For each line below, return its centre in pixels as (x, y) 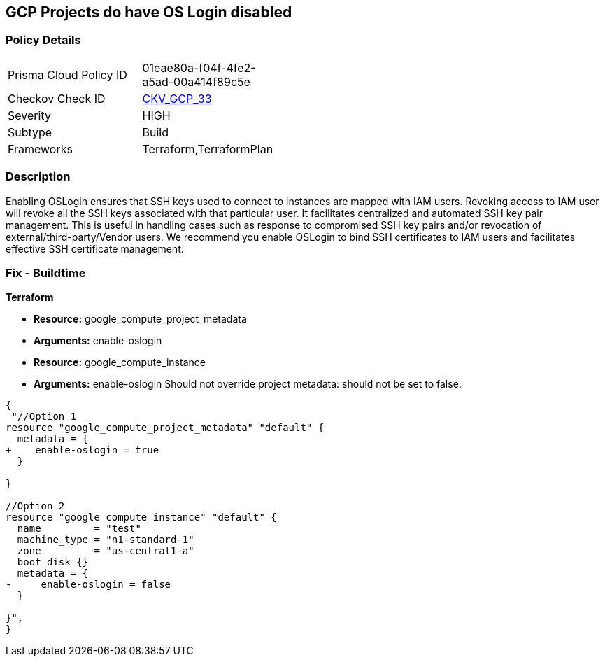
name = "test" (79, 529)
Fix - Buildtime (46, 273)
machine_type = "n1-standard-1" (106, 540)
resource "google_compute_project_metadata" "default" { (165, 428)
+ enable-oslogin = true (83, 450)
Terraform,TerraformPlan (208, 149)
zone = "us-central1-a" (106, 551)
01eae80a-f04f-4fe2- (199, 68)
